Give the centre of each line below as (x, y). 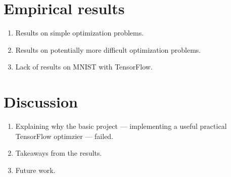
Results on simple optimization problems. (80, 33)
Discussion (41, 102)
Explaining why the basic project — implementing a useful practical (121, 126)
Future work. (35, 170)
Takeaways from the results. (59, 153)
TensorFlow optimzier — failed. (64, 136)
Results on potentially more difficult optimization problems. (108, 49)
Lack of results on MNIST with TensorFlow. (84, 67)
